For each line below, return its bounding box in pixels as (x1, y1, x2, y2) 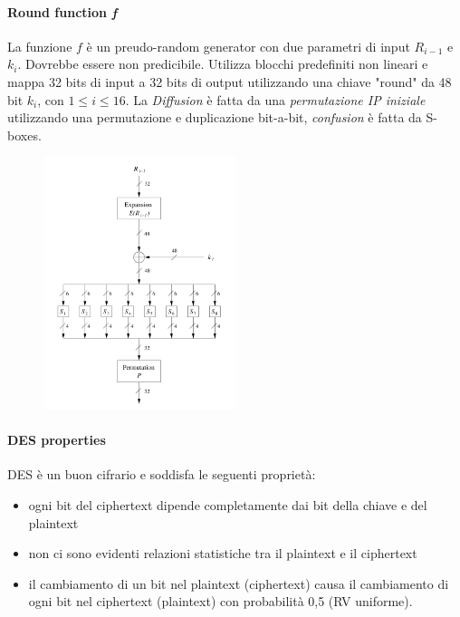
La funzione (7, 36, 72, 55)
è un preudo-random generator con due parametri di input (86, 36, 410, 55)
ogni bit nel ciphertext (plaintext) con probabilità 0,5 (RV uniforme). (28, 592, 413, 611)
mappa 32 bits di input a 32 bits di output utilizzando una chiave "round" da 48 (7, 72, 452, 91)
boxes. (7, 125, 42, 144)
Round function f (7, 2, 117, 21)
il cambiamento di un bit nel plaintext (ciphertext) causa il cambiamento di (28, 574, 449, 593)
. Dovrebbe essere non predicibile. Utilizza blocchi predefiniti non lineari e (17, 54, 428, 73)
